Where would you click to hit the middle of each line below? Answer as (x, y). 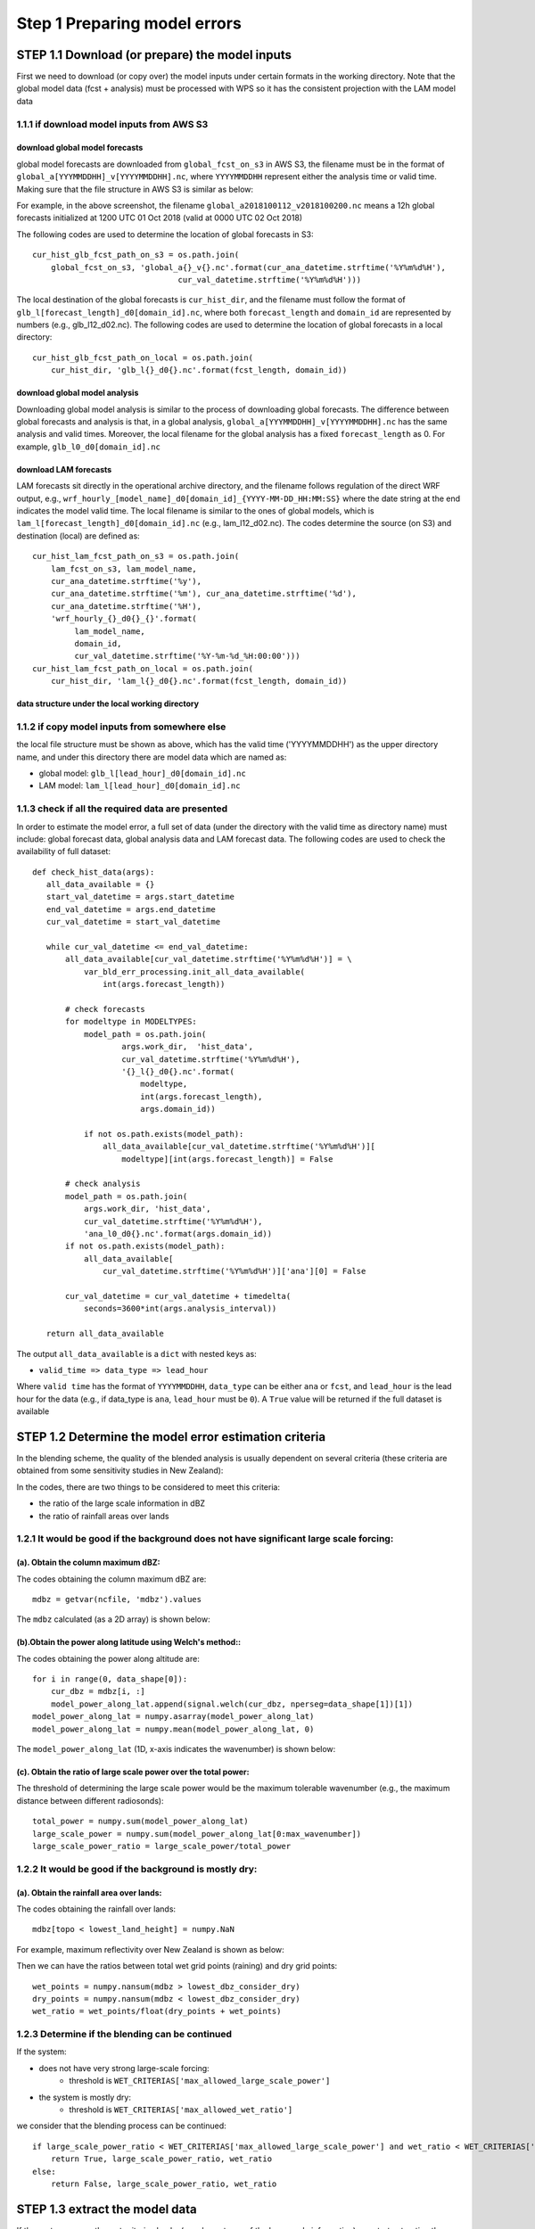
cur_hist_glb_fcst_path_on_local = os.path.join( (143, 358)
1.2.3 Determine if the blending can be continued (124, 2035)
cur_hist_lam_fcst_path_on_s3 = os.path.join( (136, 556)
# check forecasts (106, 1009)
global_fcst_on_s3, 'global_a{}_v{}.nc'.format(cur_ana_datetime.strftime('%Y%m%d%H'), (248, 267)
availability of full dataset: (64, 851)
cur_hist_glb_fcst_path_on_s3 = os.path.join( (136, 255)
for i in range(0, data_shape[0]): (110, 1679)
